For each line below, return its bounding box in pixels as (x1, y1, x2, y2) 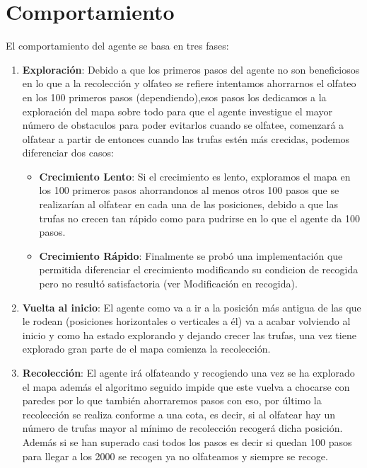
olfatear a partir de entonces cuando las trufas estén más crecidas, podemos (22, 131, 350, 146)
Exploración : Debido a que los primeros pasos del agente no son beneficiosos (22, 62, 360, 76)
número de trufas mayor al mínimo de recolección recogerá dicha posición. (22, 421, 343, 435)
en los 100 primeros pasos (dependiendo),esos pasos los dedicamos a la (22, 89, 327, 104)
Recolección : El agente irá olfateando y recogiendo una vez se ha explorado (22, 365, 355, 379)
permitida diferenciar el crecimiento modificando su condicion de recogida (39, 262, 359, 277)
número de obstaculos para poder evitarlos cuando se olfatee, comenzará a (22, 118, 344, 132)
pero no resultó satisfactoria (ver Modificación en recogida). (39, 276, 298, 291)
